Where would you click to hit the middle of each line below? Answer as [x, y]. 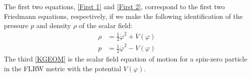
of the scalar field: [106, 25]
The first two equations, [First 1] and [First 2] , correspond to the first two [115, 6]
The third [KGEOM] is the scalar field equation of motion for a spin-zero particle [126, 58]
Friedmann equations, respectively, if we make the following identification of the [123, 16]
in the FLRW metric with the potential [63, 68]
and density [54, 25]
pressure [16, 25]
